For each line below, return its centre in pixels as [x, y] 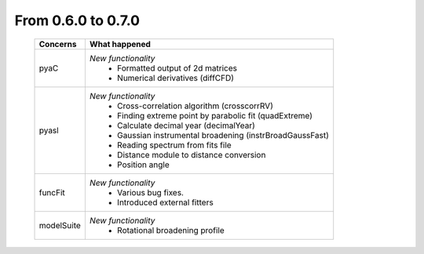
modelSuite [60, 225]
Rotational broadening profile [170, 230]
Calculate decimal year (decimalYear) [186, 125]
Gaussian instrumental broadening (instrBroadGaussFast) [223, 135]
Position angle [143, 165]
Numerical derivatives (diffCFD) [175, 78]
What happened [120, 44]
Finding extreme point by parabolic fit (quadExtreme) [215, 115]
